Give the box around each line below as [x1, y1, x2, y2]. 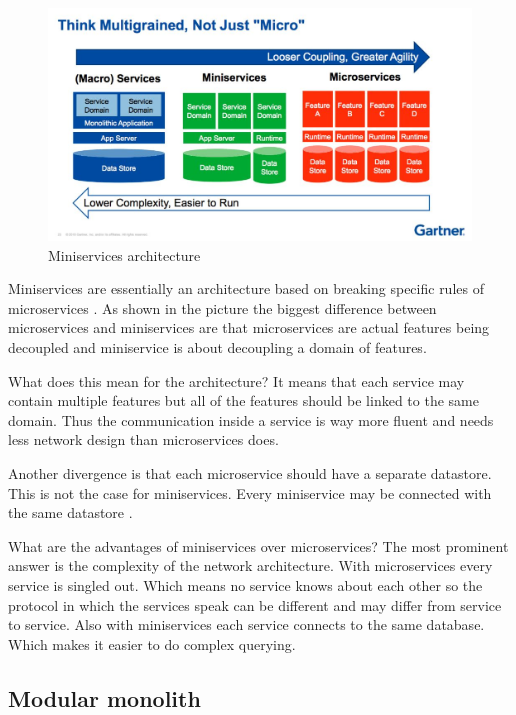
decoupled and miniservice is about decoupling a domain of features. [8, 337, 427, 358]
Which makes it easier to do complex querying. [8, 633, 296, 654]
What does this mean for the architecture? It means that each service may [8, 370, 465, 391]
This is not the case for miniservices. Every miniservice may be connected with [8, 482, 492, 503]
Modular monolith [8, 682, 201, 713]
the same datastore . [8, 502, 133, 523]
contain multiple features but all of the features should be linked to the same [8, 390, 479, 411]
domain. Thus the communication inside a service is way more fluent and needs [8, 409, 494, 430]
